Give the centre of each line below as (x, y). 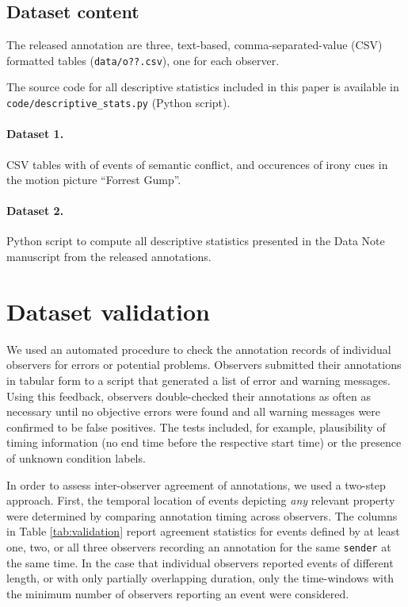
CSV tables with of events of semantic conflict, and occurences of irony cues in (197, 164)
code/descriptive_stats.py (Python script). (118, 103)
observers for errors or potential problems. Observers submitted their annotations (204, 365)
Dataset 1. (35, 134)
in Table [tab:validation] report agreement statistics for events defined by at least (203, 531)
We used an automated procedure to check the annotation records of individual (199, 349)
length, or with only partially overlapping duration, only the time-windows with (200, 578)
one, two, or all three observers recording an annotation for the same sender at (199, 546)
